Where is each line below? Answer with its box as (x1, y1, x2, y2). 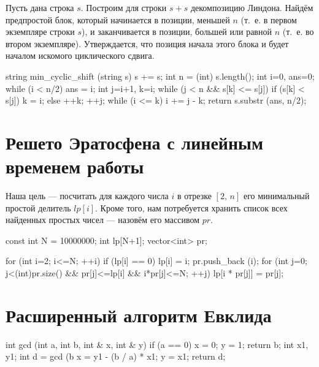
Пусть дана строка (6, 1, 74, 13)
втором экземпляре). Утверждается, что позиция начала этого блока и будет (6, 37, 289, 50)
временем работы (6, 154, 144, 179)
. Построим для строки (80, 1, 167, 13)
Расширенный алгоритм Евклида (6, 302, 272, 327)
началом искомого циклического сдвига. (6, 49, 155, 62)
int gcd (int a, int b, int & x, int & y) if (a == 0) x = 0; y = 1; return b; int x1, (6, 338, 309, 350)
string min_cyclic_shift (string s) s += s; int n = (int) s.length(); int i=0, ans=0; (6, 69, 315, 82)
